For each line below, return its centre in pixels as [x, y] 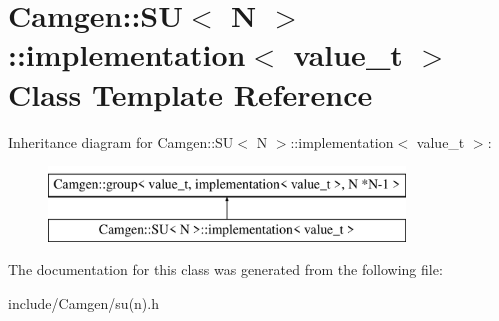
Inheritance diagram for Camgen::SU [121, 141]
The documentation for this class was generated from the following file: [225, 269]
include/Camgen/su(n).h [83, 302]
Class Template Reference [190, 93]
